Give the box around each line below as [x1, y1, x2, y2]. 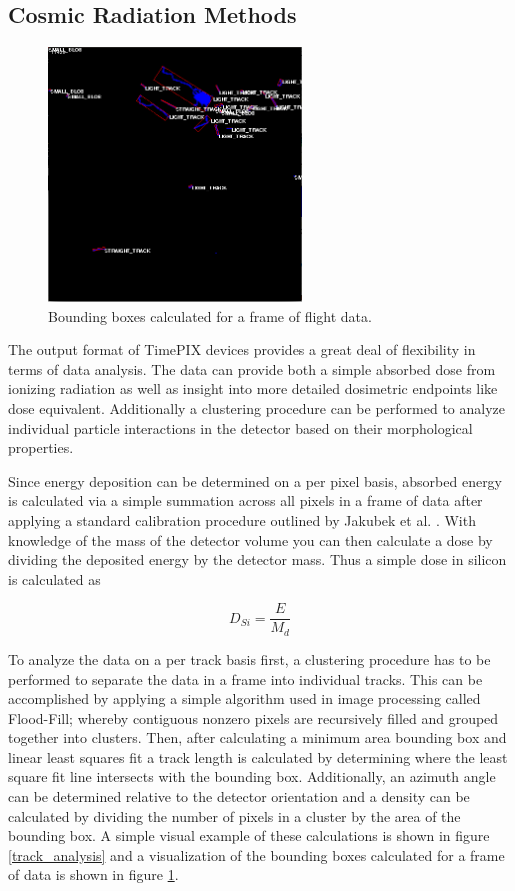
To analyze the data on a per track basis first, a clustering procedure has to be [8, 648, 491, 669]
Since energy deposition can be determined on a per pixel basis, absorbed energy [8, 470, 503, 491]
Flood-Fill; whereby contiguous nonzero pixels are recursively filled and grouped [8, 707, 499, 728]
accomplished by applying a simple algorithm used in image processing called [8, 688, 481, 709]
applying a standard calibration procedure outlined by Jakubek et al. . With [8, 510, 476, 531]
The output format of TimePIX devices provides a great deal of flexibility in [8, 339, 476, 360]
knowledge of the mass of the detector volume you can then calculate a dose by [8, 529, 493, 550]
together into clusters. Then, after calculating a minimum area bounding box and [8, 727, 507, 748]
